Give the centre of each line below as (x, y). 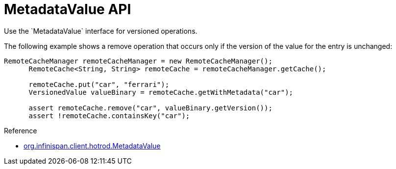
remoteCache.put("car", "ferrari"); (99, 84)
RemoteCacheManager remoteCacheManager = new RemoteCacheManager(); (138, 61)
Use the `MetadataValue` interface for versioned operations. (101, 31)
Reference (21, 130)
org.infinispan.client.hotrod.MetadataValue (92, 146)
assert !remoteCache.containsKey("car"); (109, 116)
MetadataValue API (68, 9)
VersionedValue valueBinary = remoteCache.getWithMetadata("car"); (161, 92)
